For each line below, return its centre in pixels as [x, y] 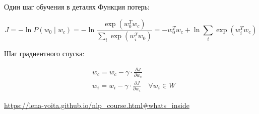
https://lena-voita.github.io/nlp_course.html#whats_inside [97, 105]
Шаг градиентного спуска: [44, 53]
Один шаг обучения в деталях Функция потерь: [77, 7]
